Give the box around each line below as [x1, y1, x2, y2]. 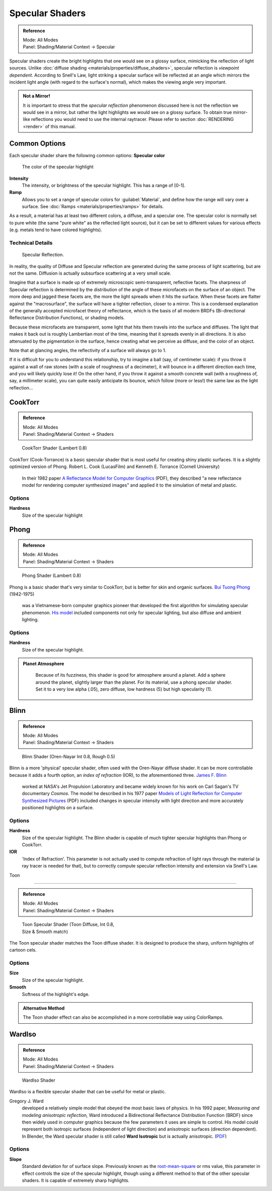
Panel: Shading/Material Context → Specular [23, 44, 115, 50]
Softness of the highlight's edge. [22, 991, 90, 997]
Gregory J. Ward [9, 1098, 44, 1104]
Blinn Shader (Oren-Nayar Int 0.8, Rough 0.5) [22, 753, 115, 759]
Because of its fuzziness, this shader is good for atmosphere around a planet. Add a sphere [35, 672, 226, 678]
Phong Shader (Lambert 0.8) [22, 572, 82, 579]
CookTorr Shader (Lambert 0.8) [22, 445, 87, 451]
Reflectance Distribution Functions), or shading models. [9, 315, 125, 321]
